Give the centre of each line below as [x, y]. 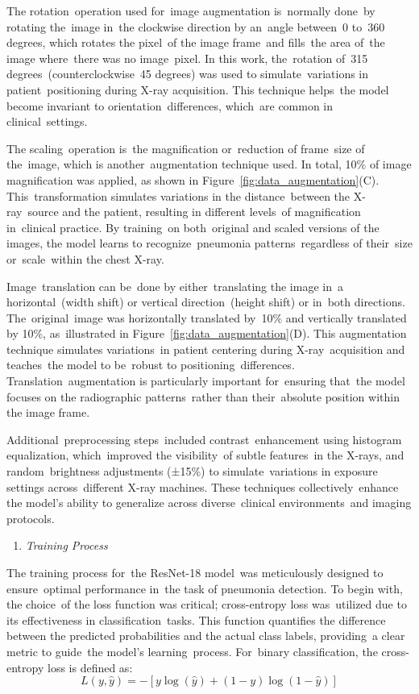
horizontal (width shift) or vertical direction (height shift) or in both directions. [206, 302]
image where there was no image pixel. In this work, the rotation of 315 [187, 58]
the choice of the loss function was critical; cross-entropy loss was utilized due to [207, 604]
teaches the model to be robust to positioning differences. [151, 365]
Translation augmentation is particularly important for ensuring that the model [206, 381]
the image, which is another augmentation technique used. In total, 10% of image [209, 164]
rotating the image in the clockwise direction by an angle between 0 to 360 [196, 26]
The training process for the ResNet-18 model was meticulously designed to [195, 572]
